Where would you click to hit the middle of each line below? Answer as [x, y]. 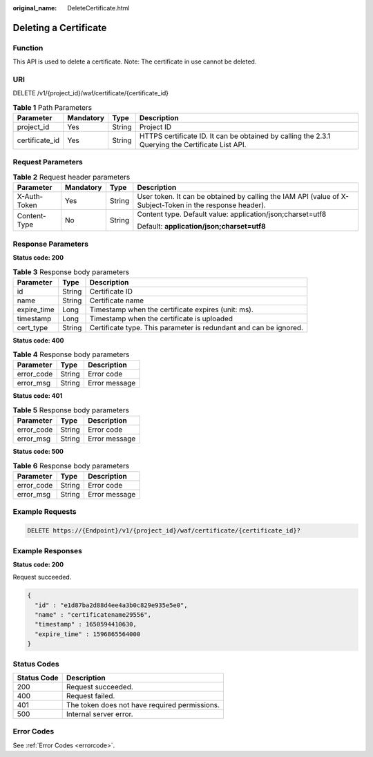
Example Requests [45, 512]
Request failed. [90, 696]
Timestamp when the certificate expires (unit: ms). [171, 309]
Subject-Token [161, 205]
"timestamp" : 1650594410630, [86, 624]
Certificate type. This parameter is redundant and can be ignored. [197, 327]
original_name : [35, 8]
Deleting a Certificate [60, 28]
